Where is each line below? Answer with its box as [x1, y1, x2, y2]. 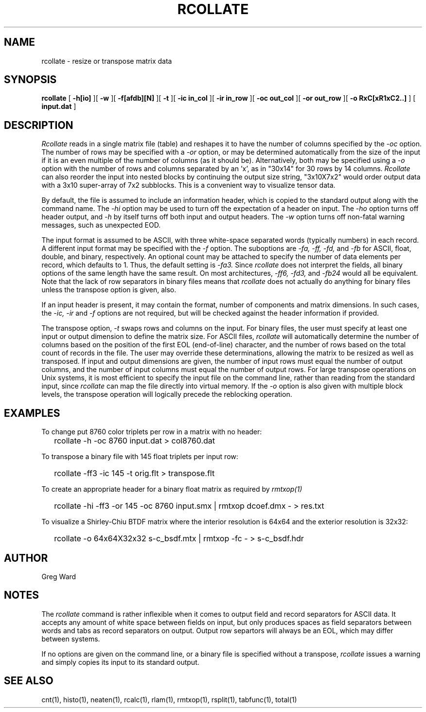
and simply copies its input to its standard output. [41, 658, 199, 666]
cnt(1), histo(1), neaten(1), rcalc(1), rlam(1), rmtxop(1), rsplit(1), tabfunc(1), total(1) [41, 695, 297, 704]
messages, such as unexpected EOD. [41, 221, 161, 230]
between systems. [41, 634, 100, 643]
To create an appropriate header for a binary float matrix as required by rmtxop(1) [41, 485, 302, 494]
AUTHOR [4, 552, 48, 564]
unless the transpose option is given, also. [41, 285, 177, 294]
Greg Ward [41, 572, 76, 581]
